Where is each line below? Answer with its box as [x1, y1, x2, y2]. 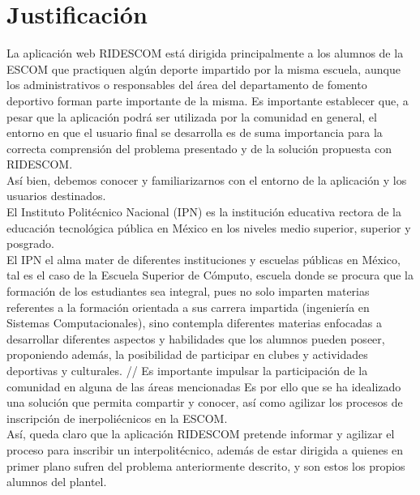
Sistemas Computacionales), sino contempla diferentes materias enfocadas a [6, 314, 382, 331]
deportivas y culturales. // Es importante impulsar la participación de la [6, 362, 368, 378]
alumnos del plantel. [6, 473, 107, 490]
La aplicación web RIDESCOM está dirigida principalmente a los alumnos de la [6, 45, 404, 62]
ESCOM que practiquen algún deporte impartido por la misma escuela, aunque [6, 60, 401, 77]
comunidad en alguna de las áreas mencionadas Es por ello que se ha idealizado [6, 378, 401, 395]
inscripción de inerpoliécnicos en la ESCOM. [6, 409, 228, 426]
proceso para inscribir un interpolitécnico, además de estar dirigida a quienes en [6, 441, 404, 458]
